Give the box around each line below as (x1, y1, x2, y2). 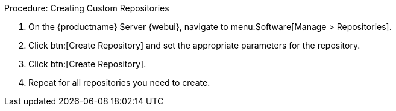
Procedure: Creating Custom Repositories (4, 3, 169, 13)
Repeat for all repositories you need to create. (28, 77, 210, 88)
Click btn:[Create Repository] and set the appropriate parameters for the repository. (28, 40, 360, 50)
